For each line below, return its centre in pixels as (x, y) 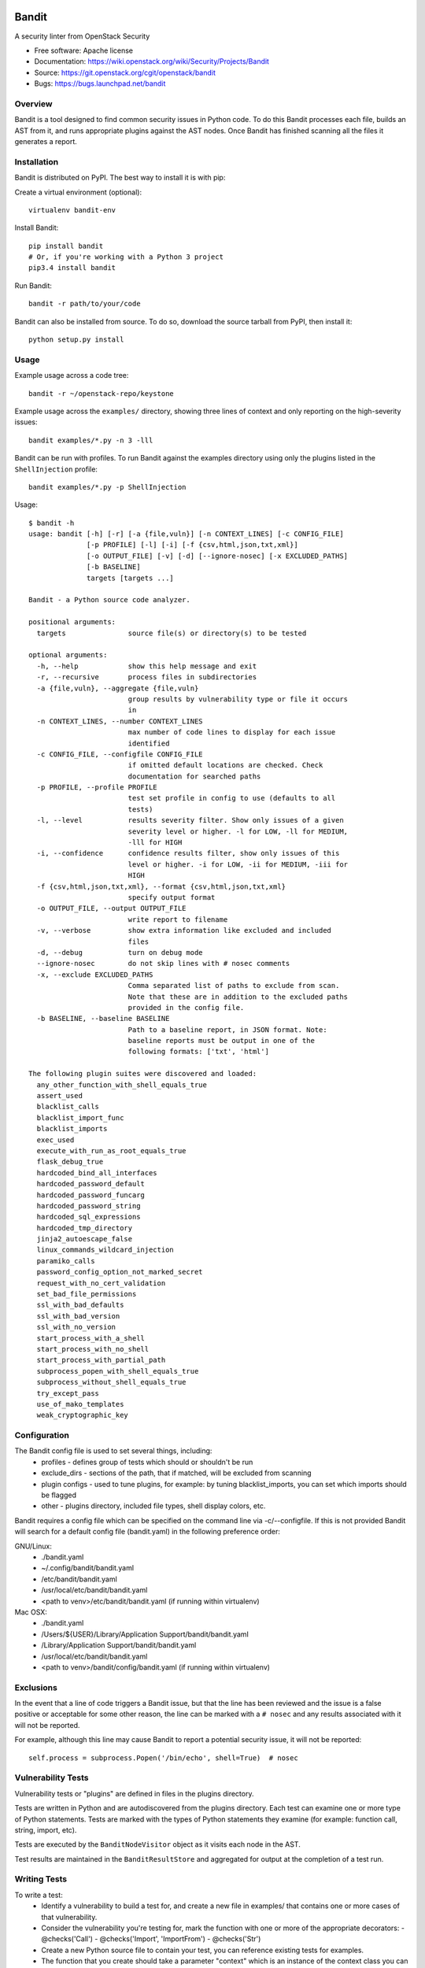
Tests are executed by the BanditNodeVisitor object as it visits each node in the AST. (157, 1844)
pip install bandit (66, 246)
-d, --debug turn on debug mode (120, 952)
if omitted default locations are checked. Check (225, 765)
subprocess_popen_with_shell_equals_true (118, 1371)
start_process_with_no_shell (93, 1349)
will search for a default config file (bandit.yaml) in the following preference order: (148, 1532)
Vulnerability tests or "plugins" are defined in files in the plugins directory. (134, 1793)
